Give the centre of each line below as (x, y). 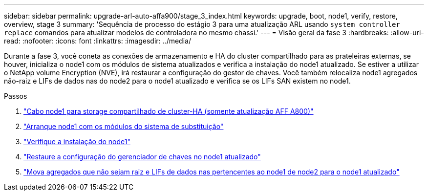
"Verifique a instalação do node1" (77, 141)
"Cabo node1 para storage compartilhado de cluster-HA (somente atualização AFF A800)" (169, 111)
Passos (16, 96)
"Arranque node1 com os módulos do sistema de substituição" (124, 126)
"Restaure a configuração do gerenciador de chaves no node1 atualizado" (142, 157)
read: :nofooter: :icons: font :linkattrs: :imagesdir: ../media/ (97, 41)
